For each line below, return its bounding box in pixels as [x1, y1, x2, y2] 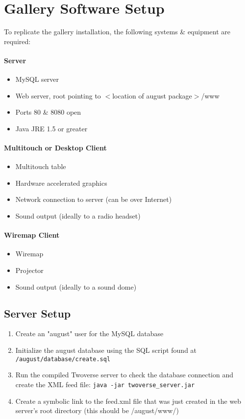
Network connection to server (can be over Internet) [15, 194, 172, 204]
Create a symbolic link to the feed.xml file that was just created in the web [15, 395, 242, 406]
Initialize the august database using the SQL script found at [15, 345, 197, 355]
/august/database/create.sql [15, 355, 111, 363]
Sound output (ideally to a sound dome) [15, 281, 137, 292]
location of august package [112, 90, 192, 100]
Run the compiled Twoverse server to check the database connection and [15, 370, 234, 380]
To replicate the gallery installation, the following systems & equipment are [4, 26, 231, 37]
